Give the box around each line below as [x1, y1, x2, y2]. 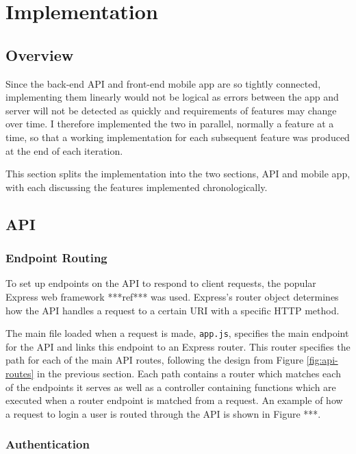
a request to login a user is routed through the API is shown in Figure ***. [5, 406, 321, 420]
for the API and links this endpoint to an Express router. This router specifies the [5, 339, 351, 353]
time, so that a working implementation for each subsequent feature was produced [5, 129, 350, 144]
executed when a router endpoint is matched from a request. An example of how [5, 393, 343, 407]
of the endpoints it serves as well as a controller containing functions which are [5, 379, 336, 394]
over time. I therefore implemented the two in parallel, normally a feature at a [5, 116, 334, 131]
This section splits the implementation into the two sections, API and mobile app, [5, 166, 351, 181]
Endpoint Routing [5, 249, 107, 266]
